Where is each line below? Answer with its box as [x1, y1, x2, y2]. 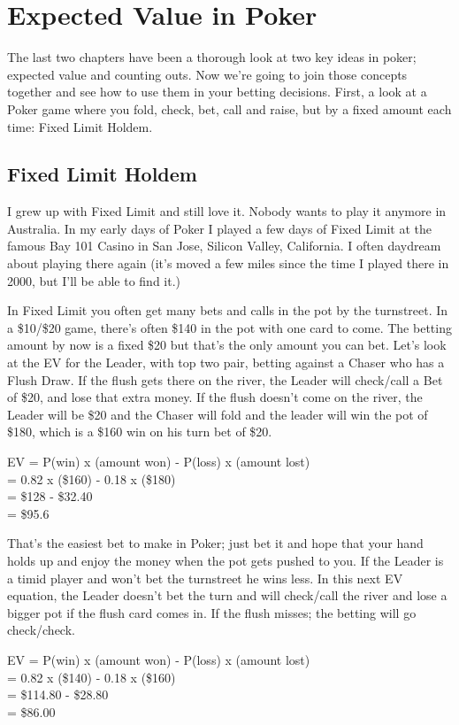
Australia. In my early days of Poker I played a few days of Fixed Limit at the [7, 219, 432, 237]
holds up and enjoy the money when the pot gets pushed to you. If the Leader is [7, 551, 444, 569]
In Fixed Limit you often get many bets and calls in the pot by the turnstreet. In [7, 301, 448, 320]
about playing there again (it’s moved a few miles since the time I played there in [7, 254, 449, 273]
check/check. [7, 621, 75, 639]
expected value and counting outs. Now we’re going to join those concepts [7, 65, 408, 83]
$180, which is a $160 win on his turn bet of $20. [7, 422, 272, 441]
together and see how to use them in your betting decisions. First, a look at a [7, 82, 427, 101]
